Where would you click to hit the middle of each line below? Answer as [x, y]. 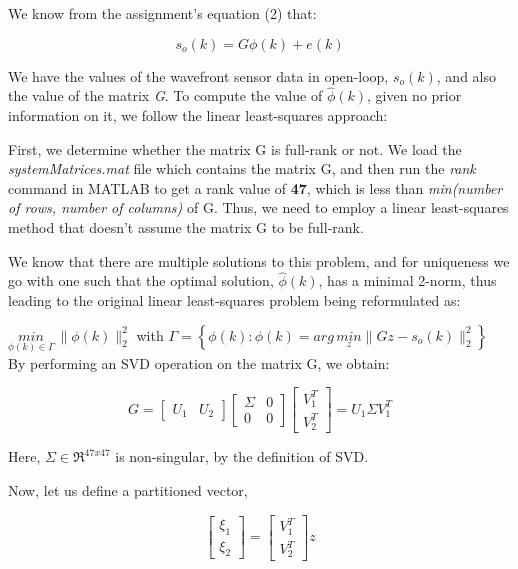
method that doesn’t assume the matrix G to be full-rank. [186, 226]
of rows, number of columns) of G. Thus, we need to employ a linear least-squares [258, 207]
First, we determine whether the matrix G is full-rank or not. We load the [235, 148]
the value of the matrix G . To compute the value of [165, 95]
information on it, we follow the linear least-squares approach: [198, 115]
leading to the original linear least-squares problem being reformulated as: [234, 299]
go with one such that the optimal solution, [141, 280]
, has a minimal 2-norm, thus [407, 280]
